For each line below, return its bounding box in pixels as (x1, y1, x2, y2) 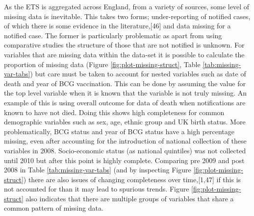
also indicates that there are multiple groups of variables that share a (25, 193, 234, 203)
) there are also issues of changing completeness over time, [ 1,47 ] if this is (23, 174, 241, 184)
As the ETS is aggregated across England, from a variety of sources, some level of (4, 1, 250, 11)
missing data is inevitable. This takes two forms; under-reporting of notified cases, (4, 11, 251, 21)
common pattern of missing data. (4, 203, 103, 213)
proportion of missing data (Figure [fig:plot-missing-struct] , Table (4, 59, 201, 69)
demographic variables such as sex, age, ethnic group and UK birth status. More (4, 117, 246, 127)
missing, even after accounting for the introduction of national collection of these (4, 136, 247, 146)
